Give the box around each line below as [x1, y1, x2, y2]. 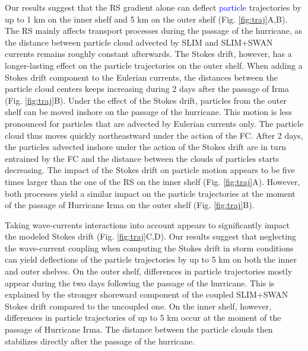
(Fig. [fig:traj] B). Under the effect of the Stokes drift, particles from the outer [5, 94, 287, 106]
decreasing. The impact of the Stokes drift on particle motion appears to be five [5, 164, 295, 176]
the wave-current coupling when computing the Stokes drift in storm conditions [5, 241, 294, 254]
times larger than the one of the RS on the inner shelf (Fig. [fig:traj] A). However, [5, 175, 300, 187]
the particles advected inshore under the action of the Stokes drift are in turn [5, 141, 287, 153]
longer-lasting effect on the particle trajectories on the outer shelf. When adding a [5, 59, 303, 71]
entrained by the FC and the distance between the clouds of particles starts [5, 152, 280, 164]
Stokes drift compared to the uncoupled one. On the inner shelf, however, [5, 299, 272, 312]
